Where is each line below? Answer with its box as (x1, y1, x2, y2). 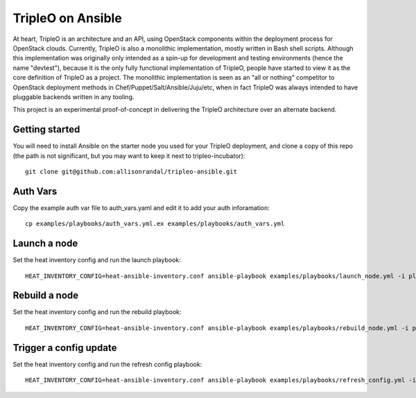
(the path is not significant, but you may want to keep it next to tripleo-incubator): (12, 151, 245, 159)
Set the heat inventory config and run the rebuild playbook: (12, 308, 182, 316)
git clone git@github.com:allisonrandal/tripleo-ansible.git (25, 167, 237, 175)
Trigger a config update (12, 342, 117, 354)
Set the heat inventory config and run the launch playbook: (12, 256, 181, 264)
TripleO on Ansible (12, 10, 123, 26)
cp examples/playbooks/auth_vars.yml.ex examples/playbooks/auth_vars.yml (25, 220, 285, 228)
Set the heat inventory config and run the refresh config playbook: (12, 360, 202, 368)
